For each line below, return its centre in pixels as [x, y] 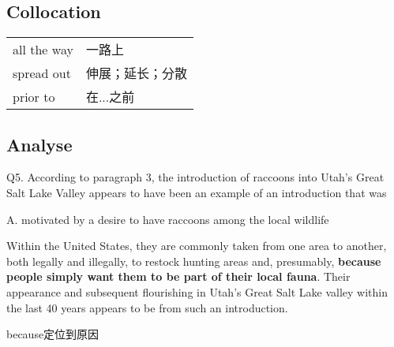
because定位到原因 [53, 334]
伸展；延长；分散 [136, 73]
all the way [43, 49]
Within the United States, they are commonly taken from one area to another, [197, 246]
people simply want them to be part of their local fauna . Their [178, 276]
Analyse [39, 144]
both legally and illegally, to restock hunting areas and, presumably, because [194, 261]
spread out [42, 73]
